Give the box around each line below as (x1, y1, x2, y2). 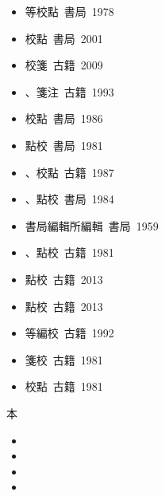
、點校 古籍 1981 (25, 244, 114, 261)
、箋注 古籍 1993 (25, 83, 114, 100)
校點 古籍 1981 (25, 378, 103, 395)
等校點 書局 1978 (25, 3, 114, 19)
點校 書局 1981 (25, 136, 103, 153)
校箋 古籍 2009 (25, 57, 103, 73)
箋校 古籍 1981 (25, 351, 103, 368)
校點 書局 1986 (25, 110, 103, 127)
